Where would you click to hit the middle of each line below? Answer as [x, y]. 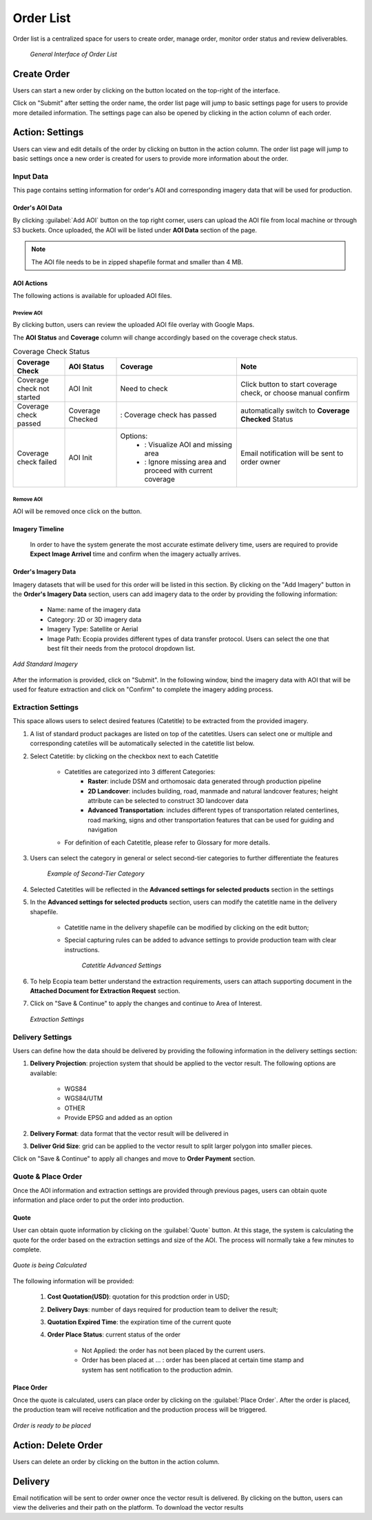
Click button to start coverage [289, 384]
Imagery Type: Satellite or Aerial [93, 629]
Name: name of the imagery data [94, 610]
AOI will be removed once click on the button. [77, 511]
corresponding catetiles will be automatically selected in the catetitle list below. [142, 743]
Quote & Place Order [48, 1176]
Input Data [31, 176]
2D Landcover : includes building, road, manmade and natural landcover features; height [213, 791]
